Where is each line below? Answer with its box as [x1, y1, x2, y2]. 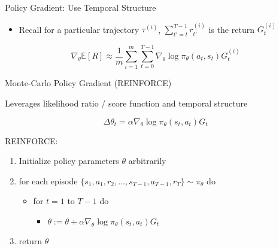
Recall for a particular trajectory [19, 23, 139, 35]
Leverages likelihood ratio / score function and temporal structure [5, 96, 248, 109]
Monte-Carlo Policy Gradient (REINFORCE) [5, 77, 172, 89]
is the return [208, 23, 254, 35]
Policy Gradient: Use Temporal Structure [5, 1, 156, 13]
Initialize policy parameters [19, 154, 119, 167]
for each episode [19, 174, 78, 187]
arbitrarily [128, 154, 166, 167]
